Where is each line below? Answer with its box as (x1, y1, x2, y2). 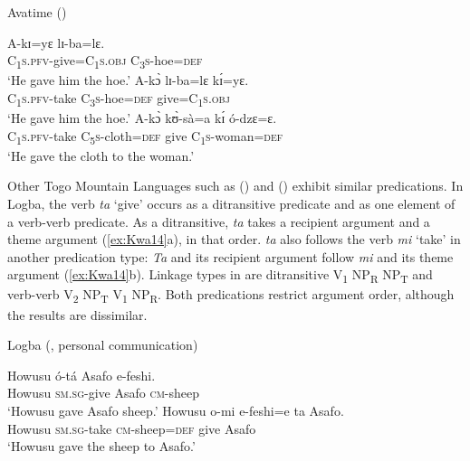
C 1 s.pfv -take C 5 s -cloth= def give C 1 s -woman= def (7, 126, 283, 147)
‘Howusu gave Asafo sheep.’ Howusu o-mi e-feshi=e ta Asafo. (7, 400, 344, 419)
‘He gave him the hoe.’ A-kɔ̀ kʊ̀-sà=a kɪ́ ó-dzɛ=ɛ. (7, 108, 277, 127)
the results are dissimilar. (7, 305, 148, 324)
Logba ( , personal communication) (7, 335, 198, 354)
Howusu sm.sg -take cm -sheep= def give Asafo (7, 419, 256, 437)
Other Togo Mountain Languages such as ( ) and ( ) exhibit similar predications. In (7, 176, 464, 195)
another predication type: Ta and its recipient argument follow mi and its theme (7, 247, 454, 266)
